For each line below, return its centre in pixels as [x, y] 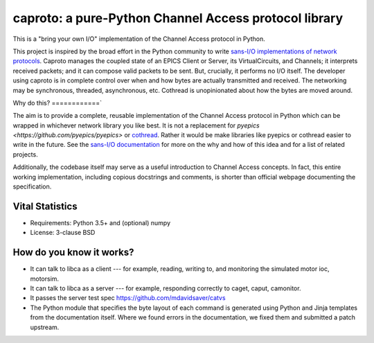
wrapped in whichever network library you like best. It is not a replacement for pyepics [136, 125]
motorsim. [44, 279]
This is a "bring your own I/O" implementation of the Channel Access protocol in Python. [139, 39]
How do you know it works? [73, 253]
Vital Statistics [45, 206]
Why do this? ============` [57, 103]
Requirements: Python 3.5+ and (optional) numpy [100, 222]
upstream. [45, 327]
